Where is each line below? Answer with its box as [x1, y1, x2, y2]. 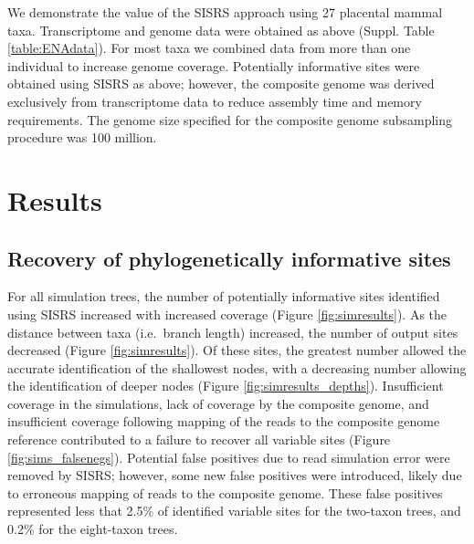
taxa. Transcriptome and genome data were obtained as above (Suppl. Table [7, 20, 435, 39]
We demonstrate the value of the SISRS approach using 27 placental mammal [7, 3, 443, 21]
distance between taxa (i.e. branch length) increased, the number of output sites [7, 322, 458, 341]
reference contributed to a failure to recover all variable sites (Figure [7, 430, 391, 449]
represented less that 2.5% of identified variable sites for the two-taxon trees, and [7, 501, 461, 520]
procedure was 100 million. [7, 128, 157, 147]
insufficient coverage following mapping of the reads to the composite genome [7, 412, 440, 431]
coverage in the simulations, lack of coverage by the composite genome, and [7, 393, 429, 413]
